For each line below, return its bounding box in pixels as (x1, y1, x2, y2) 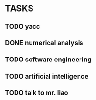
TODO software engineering (5, 56, 92, 64)
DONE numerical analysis (5, 39, 83, 47)
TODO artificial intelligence (5, 72, 89, 80)
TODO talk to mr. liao (5, 89, 69, 97)
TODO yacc (5, 22, 40, 31)
